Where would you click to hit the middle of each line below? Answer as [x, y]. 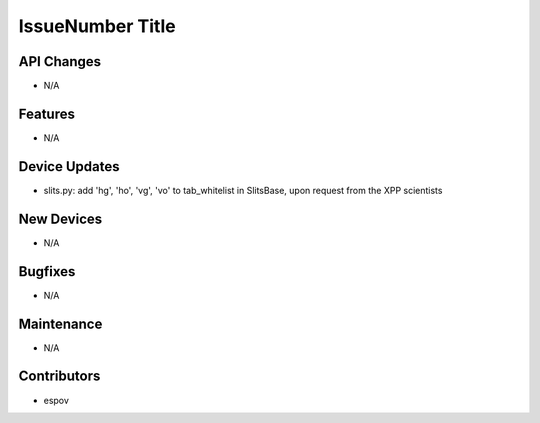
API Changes [60, 61]
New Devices [60, 218]
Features [46, 113]
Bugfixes [47, 271]
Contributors [59, 376]
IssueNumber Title [97, 26]
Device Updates [69, 166]
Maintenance [60, 323]
